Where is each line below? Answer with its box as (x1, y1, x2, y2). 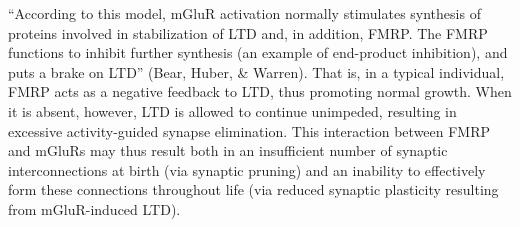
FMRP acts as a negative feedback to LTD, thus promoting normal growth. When (8, 81, 512, 102)
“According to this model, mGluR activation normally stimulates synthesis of (8, 3, 481, 23)
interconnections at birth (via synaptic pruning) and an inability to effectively (8, 159, 486, 180)
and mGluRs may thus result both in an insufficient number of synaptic (8, 140, 448, 161)
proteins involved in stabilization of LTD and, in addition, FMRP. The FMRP (8, 22, 488, 43)
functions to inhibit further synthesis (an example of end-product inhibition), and (8, 42, 508, 63)
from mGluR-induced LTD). (8, 198, 181, 219)
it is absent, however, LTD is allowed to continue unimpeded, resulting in (8, 100, 457, 121)
